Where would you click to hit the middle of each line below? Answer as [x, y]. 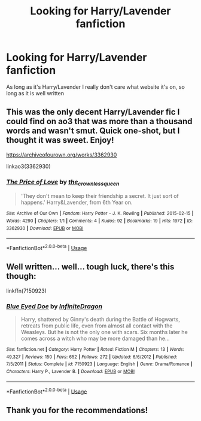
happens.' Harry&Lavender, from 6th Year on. [77, 203]
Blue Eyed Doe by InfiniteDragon [54, 306]
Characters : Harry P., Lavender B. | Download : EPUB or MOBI [71, 372]
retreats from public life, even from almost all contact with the [97, 326]
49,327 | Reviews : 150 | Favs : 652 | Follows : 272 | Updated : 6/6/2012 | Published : [92, 357]
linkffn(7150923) [26, 291]
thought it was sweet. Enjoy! [60, 140]
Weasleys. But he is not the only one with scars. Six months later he [104, 332]
